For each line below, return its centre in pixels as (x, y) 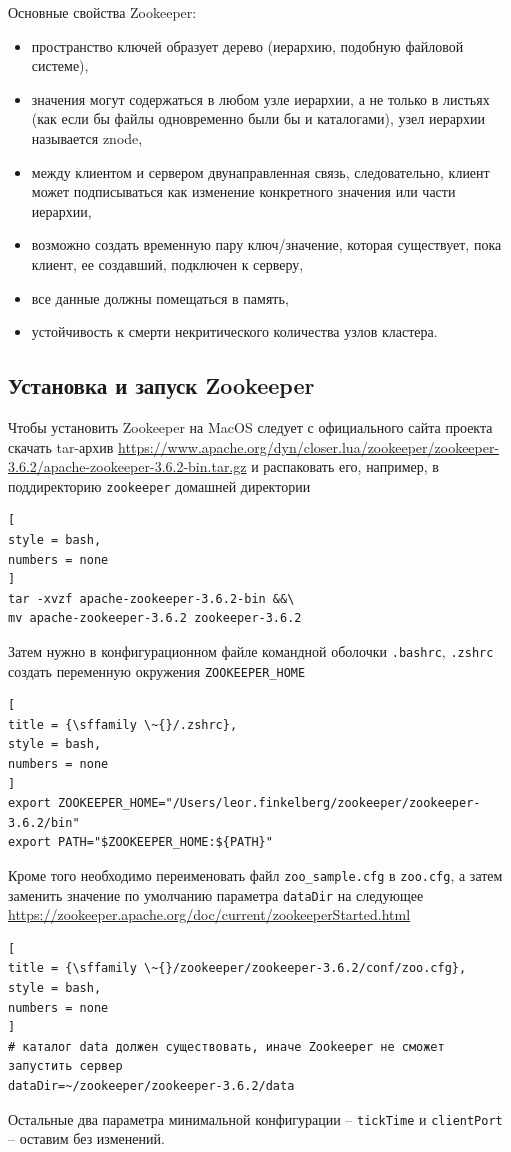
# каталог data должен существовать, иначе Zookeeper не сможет (226, 1046)
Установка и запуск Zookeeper (161, 385)
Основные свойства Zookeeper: (102, 12)
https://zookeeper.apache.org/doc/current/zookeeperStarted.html (209, 914)
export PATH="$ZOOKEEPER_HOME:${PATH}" (140, 842)
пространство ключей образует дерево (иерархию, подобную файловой (247, 45)
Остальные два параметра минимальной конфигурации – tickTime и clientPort (255, 1118)
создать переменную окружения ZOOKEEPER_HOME (157, 670)
